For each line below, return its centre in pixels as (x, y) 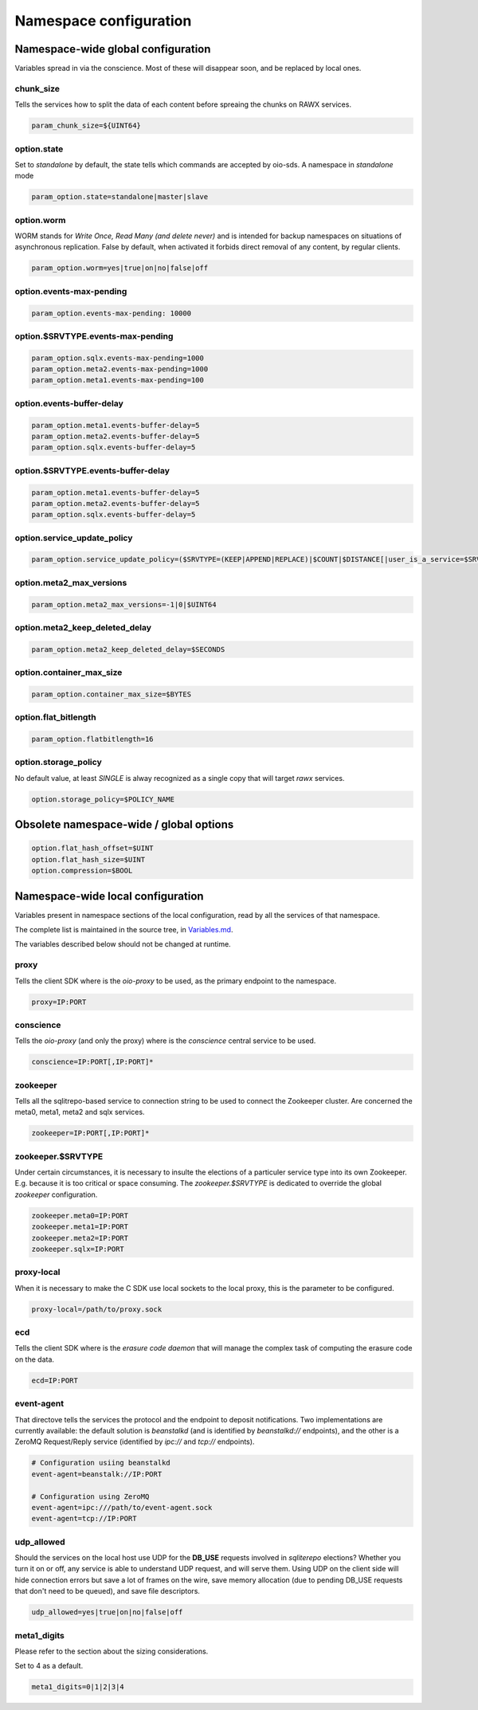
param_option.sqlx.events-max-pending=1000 (118, 358)
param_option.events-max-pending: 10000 (111, 313)
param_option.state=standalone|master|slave (120, 197)
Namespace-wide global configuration (113, 49)
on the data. (35, 1359)
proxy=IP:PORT (59, 1002)
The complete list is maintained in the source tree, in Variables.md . (124, 930)
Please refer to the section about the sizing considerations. (112, 1651)
